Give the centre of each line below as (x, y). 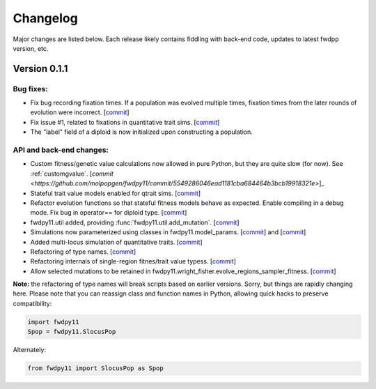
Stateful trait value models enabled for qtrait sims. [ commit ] (116, 193)
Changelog (45, 18)
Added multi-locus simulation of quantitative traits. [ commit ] (117, 242)
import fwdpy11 (53, 322)
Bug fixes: (30, 89)
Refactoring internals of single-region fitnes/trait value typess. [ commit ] (133, 261)
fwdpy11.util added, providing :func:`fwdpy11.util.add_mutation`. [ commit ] (135, 222)
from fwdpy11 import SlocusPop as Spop (95, 368)
